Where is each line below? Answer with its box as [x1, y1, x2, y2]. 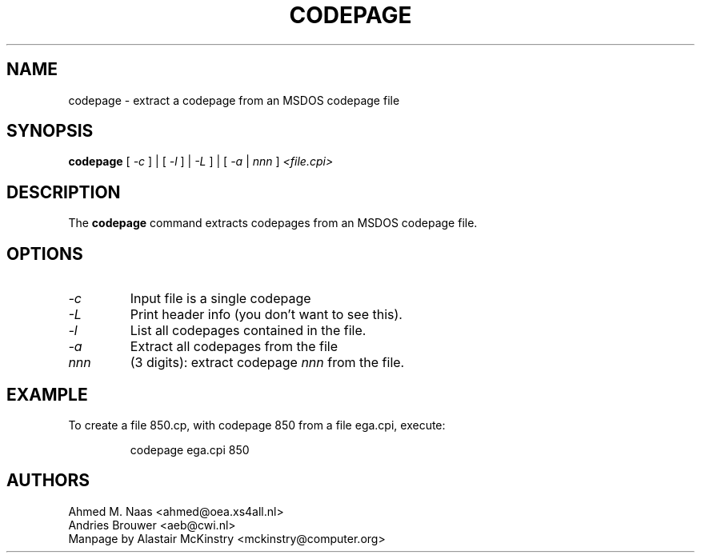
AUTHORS [6, 470, 90, 491]
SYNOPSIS [6, 121, 94, 142]
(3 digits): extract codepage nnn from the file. [130, 354, 405, 371]
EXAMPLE [6, 384, 88, 405]
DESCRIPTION [6, 182, 121, 202]
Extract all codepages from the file [130, 338, 338, 355]
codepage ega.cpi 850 [130, 442, 250, 457]
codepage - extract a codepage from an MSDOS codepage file [68, 93, 400, 107]
